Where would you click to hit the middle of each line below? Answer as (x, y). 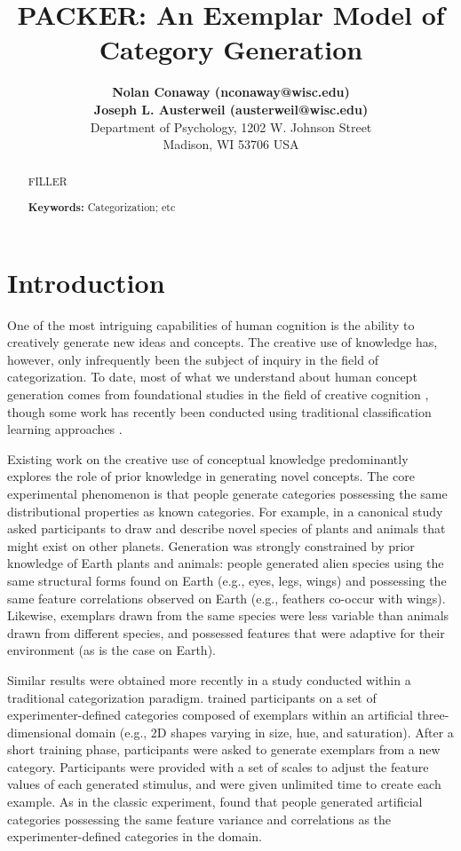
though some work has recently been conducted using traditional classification (219, 411)
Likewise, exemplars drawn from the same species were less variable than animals (228, 615)
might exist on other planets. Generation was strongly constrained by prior (211, 545)
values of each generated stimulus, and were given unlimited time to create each (224, 784)
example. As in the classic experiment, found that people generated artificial (215, 802)
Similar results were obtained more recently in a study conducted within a (209, 679)
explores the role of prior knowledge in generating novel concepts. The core (211, 476)
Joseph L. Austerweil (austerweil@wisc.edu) (231, 109)
